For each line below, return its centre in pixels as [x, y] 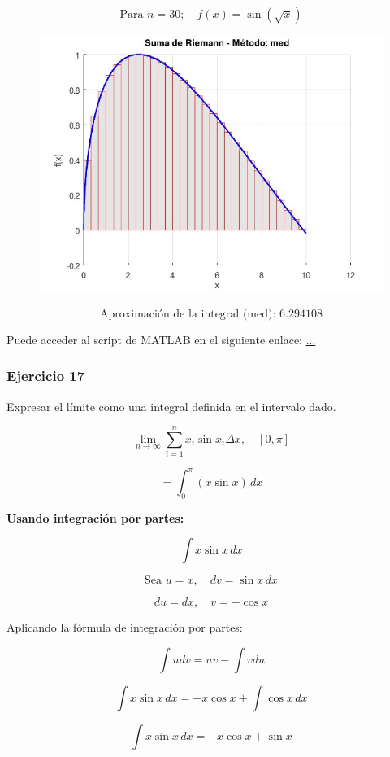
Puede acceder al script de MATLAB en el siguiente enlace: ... [161, 339]
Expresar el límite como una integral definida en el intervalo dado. [171, 406]
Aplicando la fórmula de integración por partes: [125, 627]
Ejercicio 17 [46, 376]
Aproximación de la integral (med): [188, 314]
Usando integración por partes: [95, 517]
